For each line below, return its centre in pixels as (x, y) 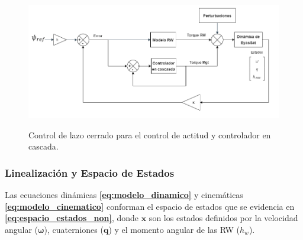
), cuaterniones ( (74, 229)
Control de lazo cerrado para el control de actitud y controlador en (150, 134)
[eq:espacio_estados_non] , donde (72, 218)
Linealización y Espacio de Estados (90, 172)
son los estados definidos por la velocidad (223, 218)
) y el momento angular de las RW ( (174, 229)
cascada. (43, 146)
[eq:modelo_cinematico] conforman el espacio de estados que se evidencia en (150, 206)
